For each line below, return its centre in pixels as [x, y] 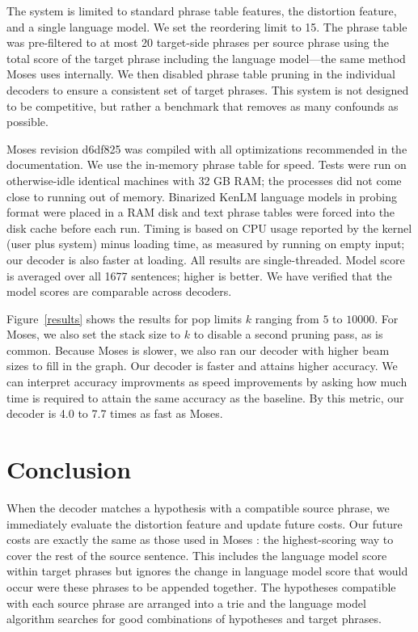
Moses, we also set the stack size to [94, 334]
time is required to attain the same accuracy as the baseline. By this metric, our [205, 397]
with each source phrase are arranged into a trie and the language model [186, 603]
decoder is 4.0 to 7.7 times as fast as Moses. [115, 413]
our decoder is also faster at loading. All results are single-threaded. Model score [206, 259]
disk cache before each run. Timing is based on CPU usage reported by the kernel [209, 228]
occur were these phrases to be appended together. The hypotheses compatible [201, 586]
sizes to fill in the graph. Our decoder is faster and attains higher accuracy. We [202, 366]
